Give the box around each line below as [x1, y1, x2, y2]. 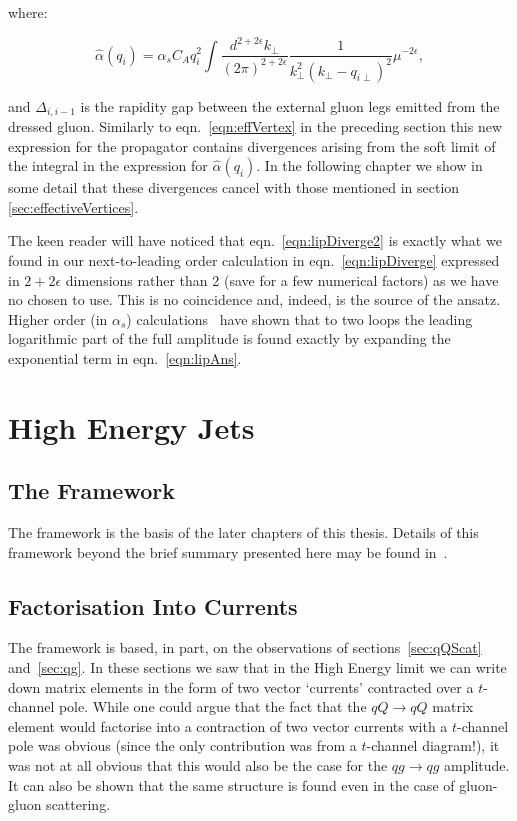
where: [8, 2, 48, 22]
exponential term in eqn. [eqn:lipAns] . [8, 347, 242, 368]
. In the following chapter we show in [256, 155, 483, 176]
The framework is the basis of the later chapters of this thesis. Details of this [8, 522, 479, 543]
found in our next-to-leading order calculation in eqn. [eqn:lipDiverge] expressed [8, 249, 500, 270]
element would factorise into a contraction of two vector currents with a [8, 715, 448, 736]
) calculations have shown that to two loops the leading [126, 308, 473, 329]
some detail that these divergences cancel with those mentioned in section [8, 177, 460, 198]
